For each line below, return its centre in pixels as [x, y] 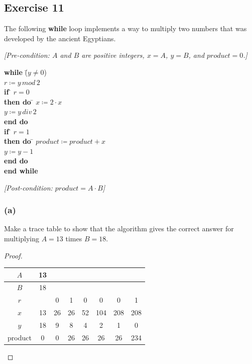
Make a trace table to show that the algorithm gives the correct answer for [119, 229]
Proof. [13, 255]
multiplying [22, 238]
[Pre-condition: [27, 55]
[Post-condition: [28, 187]
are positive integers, [113, 55]
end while [21, 170]
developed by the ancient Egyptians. [60, 38]
